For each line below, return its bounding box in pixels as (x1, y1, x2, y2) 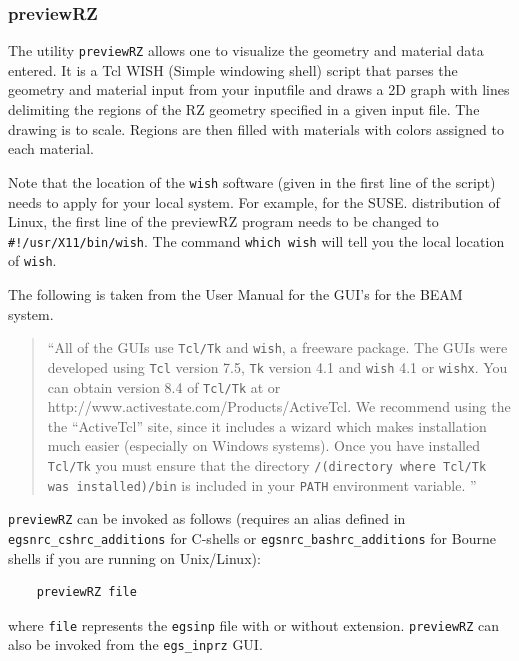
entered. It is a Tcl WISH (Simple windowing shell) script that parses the (8, 59, 458, 80)
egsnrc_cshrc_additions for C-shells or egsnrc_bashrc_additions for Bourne (8, 527, 496, 548)
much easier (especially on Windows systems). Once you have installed (47, 435, 480, 456)
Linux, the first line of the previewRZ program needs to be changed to (8, 211, 439, 232)
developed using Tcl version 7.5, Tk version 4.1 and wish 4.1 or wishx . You (47, 356, 508, 377)
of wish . (8, 250, 57, 271)
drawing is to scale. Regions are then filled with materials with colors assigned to (8, 118, 504, 139)
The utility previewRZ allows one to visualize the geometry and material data (8, 40, 484, 61)
